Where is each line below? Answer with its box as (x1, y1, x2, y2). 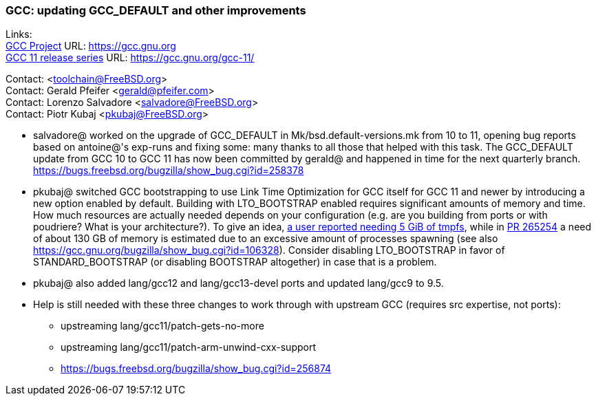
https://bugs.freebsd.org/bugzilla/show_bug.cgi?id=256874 (61, 362, 332, 375)
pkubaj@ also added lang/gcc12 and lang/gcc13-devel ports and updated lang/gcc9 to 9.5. (33, 277, 444, 290)
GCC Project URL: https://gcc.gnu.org (6, 40, 176, 52)
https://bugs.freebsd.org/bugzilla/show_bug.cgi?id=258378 (33, 164, 304, 177)
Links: (6, 28, 32, 41)
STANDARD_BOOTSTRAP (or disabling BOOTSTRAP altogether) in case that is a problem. (33, 256, 437, 268)
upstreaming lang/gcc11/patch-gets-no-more (61, 320, 264, 332)
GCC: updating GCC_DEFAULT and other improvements (6, 3, 306, 17)
